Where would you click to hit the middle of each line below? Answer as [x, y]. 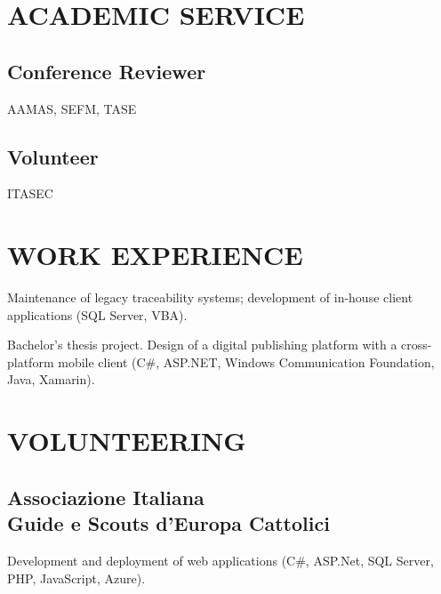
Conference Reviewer [107, 71]
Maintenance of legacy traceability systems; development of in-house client [210, 297]
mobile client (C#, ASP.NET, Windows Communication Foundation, [246, 361]
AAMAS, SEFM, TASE [72, 108]
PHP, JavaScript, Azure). [76, 578]
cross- [417, 345]
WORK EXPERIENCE [155, 255]
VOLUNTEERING [127, 441]
